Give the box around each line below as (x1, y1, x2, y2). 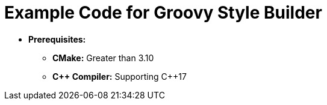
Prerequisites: (28, 34, 86, 44)
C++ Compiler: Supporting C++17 (52, 71, 187, 82)
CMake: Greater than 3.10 (52, 52, 154, 63)
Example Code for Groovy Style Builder (4, 2, 322, 23)
